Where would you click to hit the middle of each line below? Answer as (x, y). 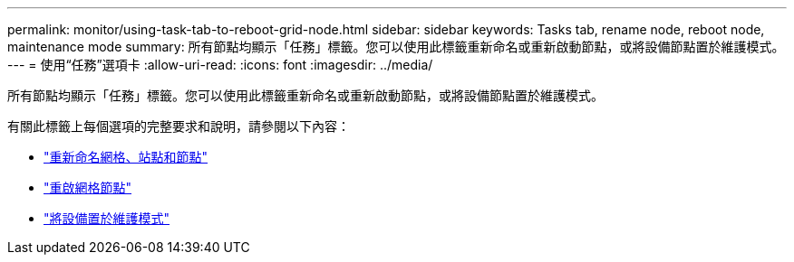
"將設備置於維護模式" (107, 218)
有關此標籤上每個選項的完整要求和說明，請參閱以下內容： (179, 126)
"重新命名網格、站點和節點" (126, 157)
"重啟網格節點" (88, 187)
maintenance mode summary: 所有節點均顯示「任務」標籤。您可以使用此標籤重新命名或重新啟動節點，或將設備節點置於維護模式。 (396, 47)
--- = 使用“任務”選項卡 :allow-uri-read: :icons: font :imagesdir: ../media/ (220, 65)
